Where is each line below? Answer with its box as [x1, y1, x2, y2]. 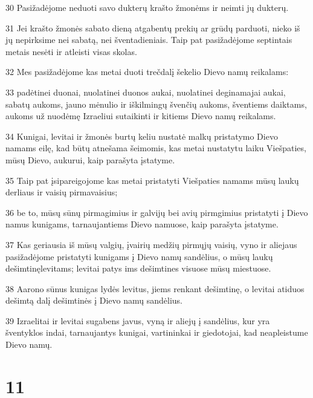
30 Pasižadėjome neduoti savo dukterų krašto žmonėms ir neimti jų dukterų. [5, 1, 289, 13]
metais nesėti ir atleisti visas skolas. [5, 45, 137, 57]
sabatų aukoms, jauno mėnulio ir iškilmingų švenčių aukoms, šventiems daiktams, [5, 97, 307, 110]
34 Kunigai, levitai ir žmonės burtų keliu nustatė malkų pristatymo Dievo [5, 129, 278, 142]
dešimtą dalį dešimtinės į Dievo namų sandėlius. [5, 294, 183, 307]
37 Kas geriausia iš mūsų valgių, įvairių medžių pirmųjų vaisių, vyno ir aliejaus [5, 238, 297, 250]
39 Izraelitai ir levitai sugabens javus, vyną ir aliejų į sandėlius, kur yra [5, 314, 270, 327]
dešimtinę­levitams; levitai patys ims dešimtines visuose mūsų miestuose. [5, 262, 271, 275]
